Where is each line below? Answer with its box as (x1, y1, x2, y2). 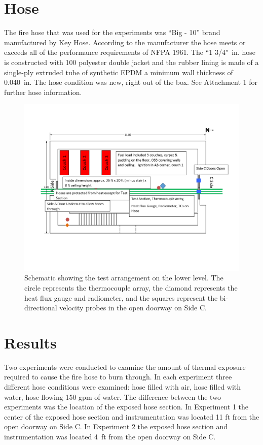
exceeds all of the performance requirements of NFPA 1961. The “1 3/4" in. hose (4, 47, 255, 57)
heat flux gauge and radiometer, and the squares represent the (24, 292, 218, 303)
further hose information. (4, 86, 82, 97)
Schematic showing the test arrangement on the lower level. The (24, 272, 223, 283)
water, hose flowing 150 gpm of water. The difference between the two (4, 391, 221, 402)
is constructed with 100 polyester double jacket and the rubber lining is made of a (4, 56, 259, 67)
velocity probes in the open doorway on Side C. (59, 302, 207, 313)
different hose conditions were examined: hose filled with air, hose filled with (4, 382, 241, 392)
